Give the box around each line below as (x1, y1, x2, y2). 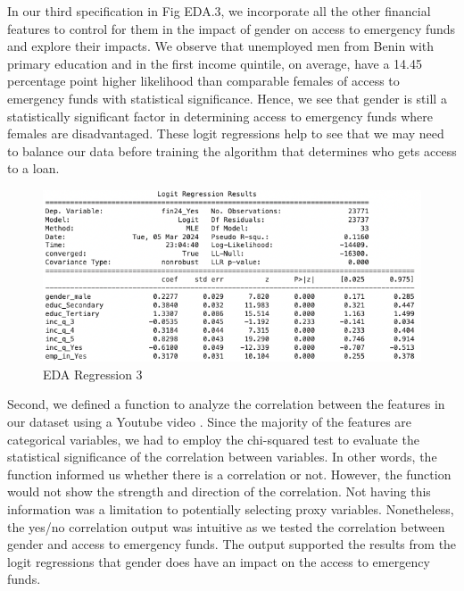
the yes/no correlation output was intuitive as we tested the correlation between (7, 517, 445, 536)
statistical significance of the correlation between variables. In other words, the (7, 447, 437, 466)
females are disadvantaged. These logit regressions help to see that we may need (7, 124, 444, 143)
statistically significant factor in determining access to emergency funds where (7, 106, 433, 125)
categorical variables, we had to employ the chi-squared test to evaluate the (7, 429, 419, 448)
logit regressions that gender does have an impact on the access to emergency (7, 552, 430, 570)
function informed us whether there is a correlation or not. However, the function (7, 464, 452, 483)
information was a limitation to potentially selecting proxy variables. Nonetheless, (7, 500, 454, 519)
